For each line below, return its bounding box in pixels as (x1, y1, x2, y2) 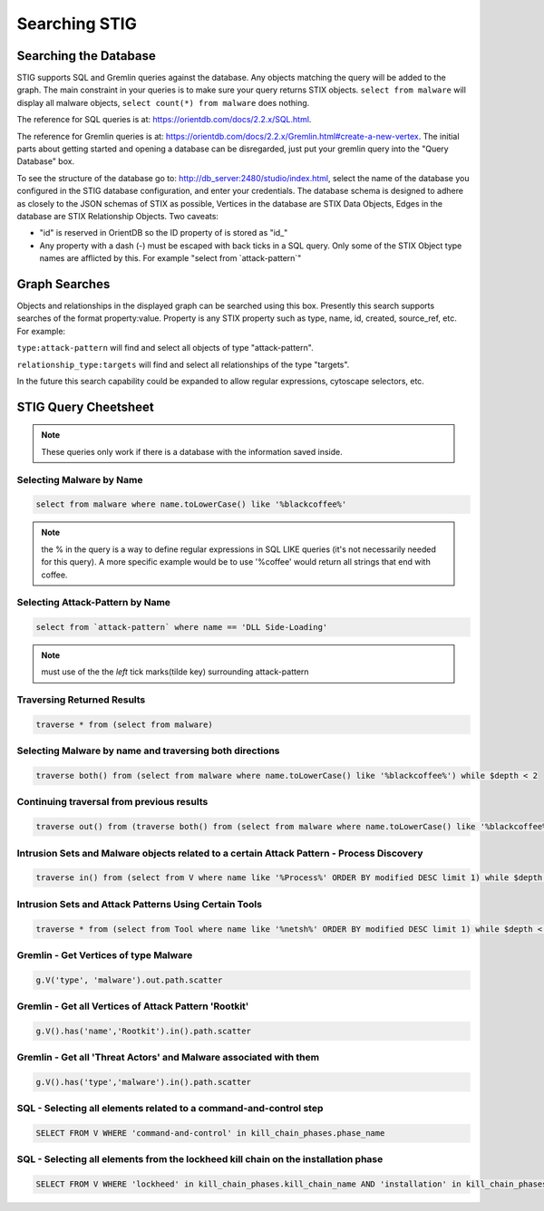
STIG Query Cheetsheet (16, 399, 154, 414)
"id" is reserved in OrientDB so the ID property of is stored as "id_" (39, 228, 288, 238)
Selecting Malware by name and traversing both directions (16, 744, 280, 757)
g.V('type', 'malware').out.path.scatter (35, 974, 223, 985)
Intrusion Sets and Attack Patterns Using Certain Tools (16, 897, 263, 910)
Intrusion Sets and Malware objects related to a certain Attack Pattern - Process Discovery (16, 847, 423, 859)
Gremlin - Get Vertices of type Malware (16, 948, 193, 961)
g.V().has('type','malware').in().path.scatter (35, 1077, 251, 1087)
